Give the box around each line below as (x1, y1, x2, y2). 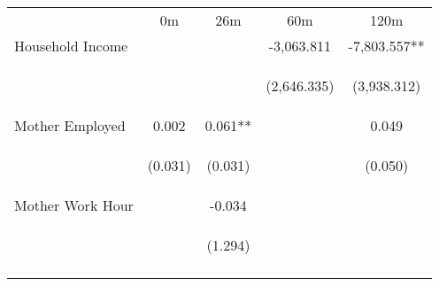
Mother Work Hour (14, 195, 134, 215)
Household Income (14, 35, 128, 56)
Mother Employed (14, 115, 126, 135)
